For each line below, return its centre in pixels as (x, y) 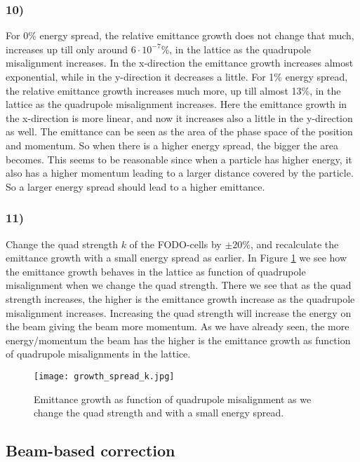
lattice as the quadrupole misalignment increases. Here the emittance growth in (176, 104)
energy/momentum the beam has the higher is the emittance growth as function (178, 340)
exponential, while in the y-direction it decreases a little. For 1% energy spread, (177, 76)
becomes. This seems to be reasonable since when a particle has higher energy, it (179, 159)
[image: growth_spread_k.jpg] (104, 376)
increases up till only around (67, 49)
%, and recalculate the (291, 244)
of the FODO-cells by (175, 244)
